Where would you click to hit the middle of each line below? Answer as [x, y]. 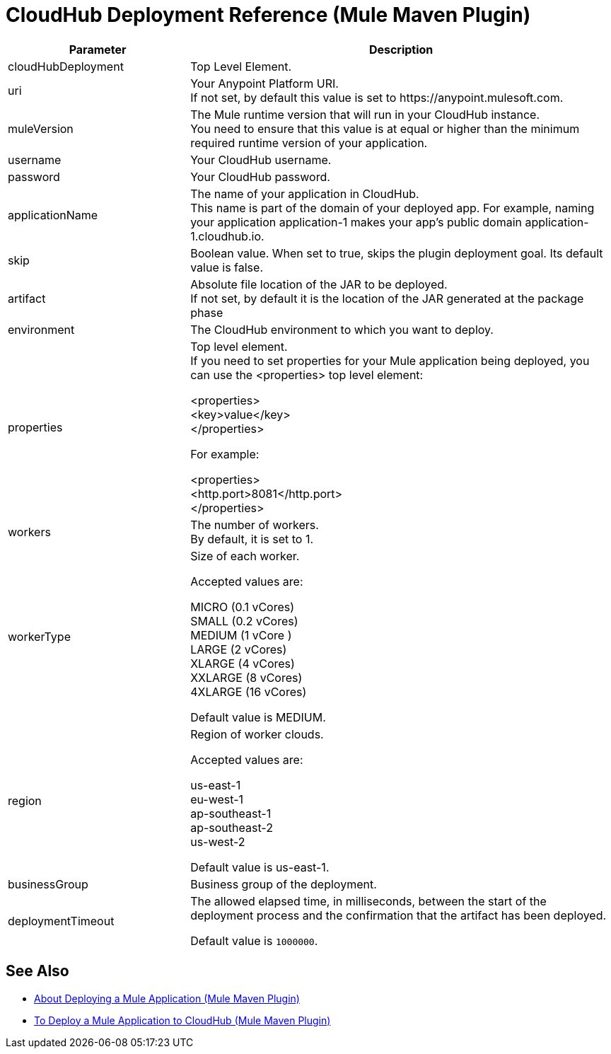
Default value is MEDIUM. [258, 717]
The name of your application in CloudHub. [305, 193]
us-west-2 [218, 841]
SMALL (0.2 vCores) [244, 621]
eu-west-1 [217, 799]
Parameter [98, 49]
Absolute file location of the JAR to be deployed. [319, 284]
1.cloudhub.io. [227, 236]
